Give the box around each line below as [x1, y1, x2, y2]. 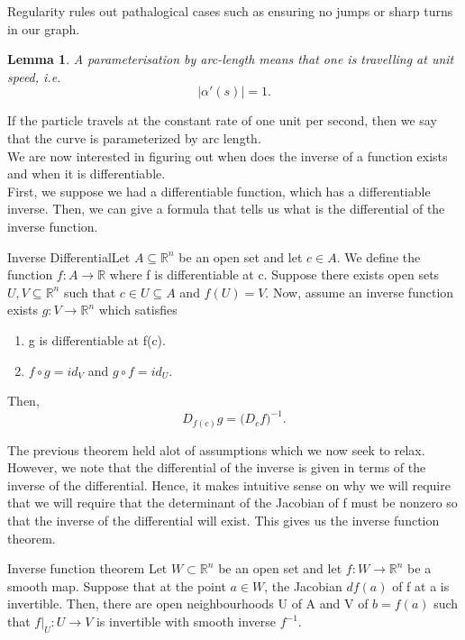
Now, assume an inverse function [272, 282, 454, 301]
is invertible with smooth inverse [96, 612, 276, 631]
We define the [344, 247, 421, 266]
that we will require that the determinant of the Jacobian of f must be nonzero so [7, 493, 458, 512]
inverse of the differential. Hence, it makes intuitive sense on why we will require [7, 475, 451, 494]
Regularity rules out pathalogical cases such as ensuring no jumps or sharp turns [7, 2, 453, 20]
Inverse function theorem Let [7, 559, 168, 578]
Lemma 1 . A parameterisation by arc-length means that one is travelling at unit [7, 50, 454, 69]
